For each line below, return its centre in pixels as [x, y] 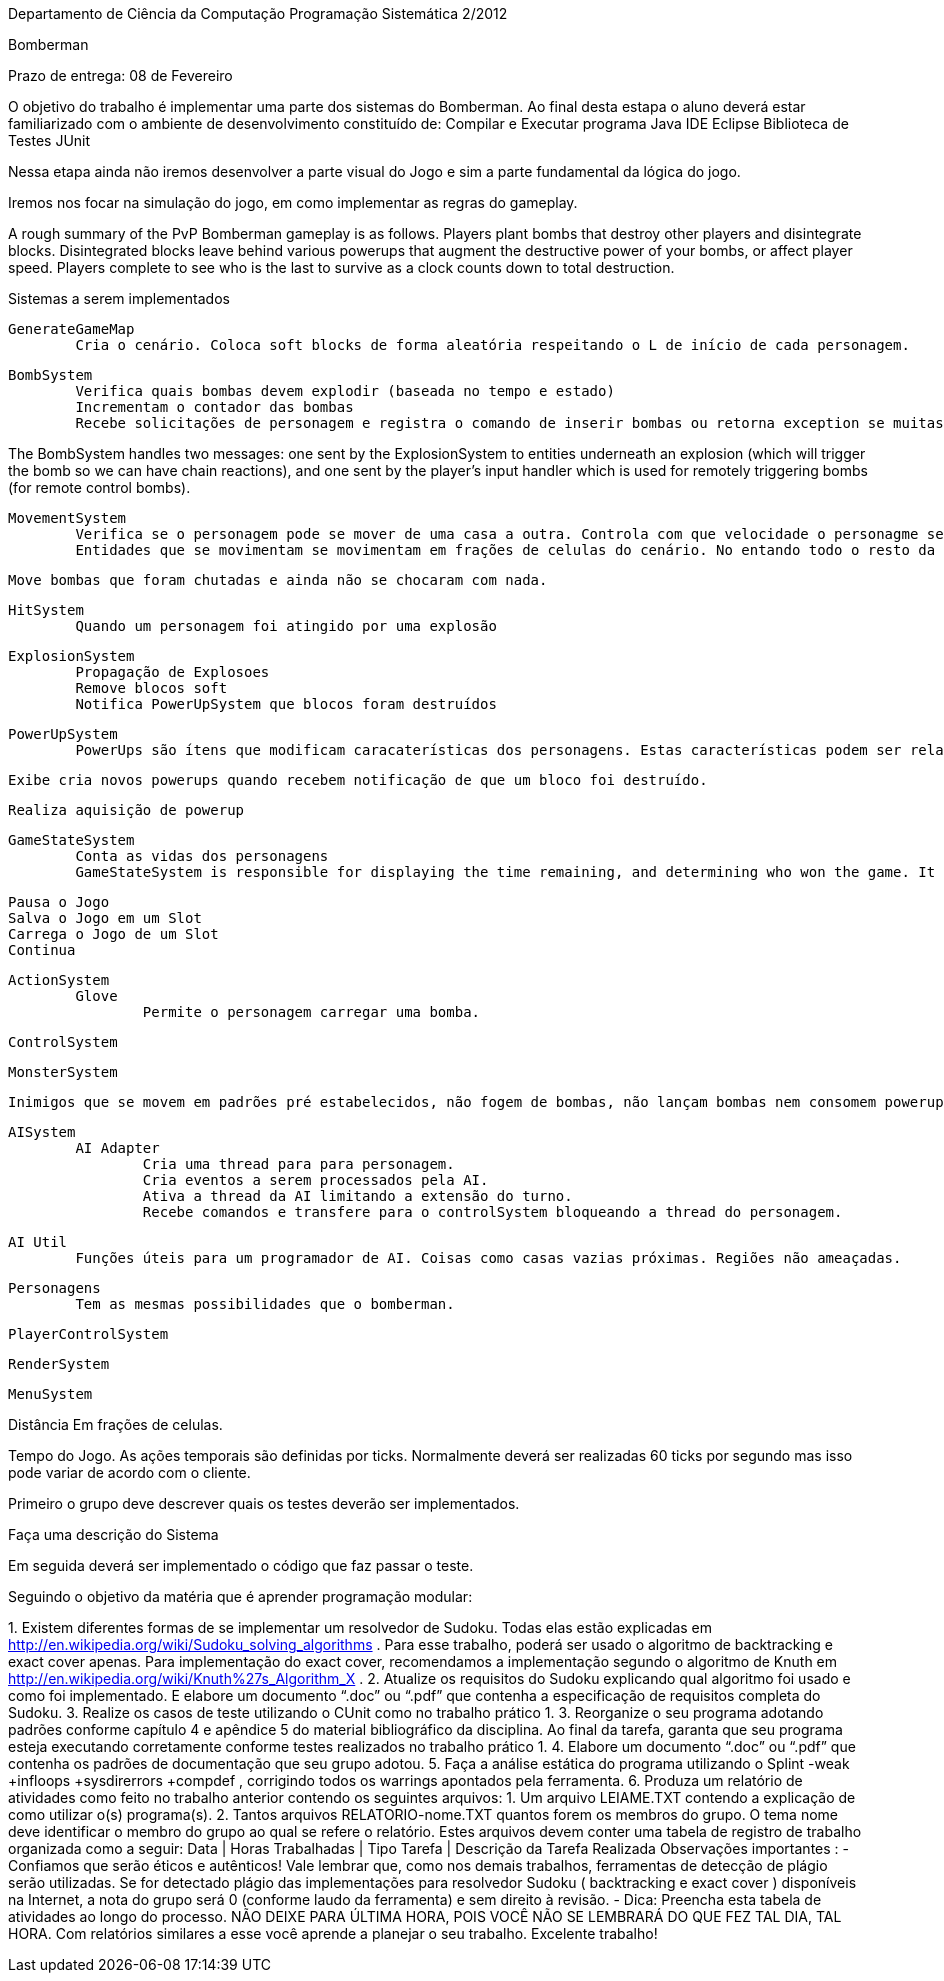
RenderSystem [59, 1364]
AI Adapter [117, 1148]
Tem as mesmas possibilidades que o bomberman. [265, 1304]
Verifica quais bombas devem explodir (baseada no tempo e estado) [345, 391]
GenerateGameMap [71, 329]
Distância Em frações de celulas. [115, 1424]
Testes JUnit [49, 140]
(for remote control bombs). [99, 487]
